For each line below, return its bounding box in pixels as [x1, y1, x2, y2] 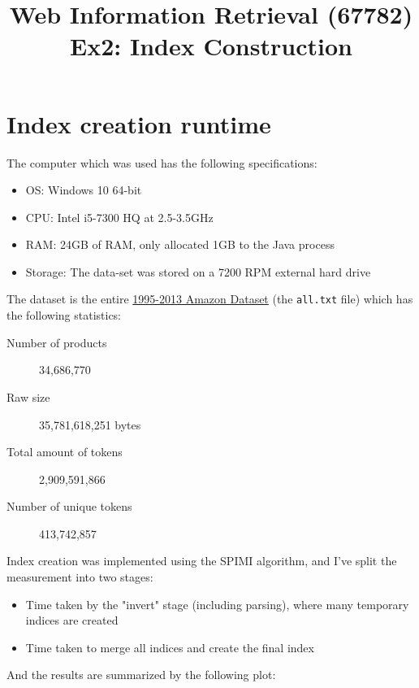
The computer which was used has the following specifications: [6, 154, 317, 171]
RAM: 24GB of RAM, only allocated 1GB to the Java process [25, 236, 335, 253]
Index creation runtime [6, 107, 271, 140]
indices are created [25, 612, 119, 629]
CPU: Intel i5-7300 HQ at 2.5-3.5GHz [25, 208, 214, 225]
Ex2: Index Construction [70, 29, 352, 63]
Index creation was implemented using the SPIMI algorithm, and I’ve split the [6, 552, 397, 569]
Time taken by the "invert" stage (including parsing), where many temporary [25, 595, 409, 612]
